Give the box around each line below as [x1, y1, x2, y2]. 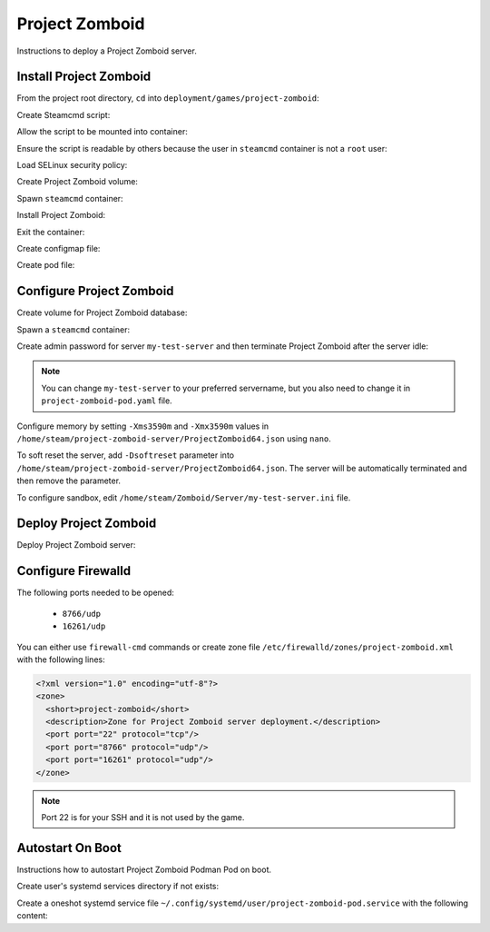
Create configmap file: [16, 243, 101, 253]
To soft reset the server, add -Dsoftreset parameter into [16, 450, 235, 461]
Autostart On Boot [16, 840, 122, 856]
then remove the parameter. [16, 475, 122, 486]
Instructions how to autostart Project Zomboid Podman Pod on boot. [16, 864, 272, 875]
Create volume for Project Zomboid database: [16, 307, 188, 318]
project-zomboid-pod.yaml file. [41, 395, 172, 406]
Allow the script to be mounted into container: [16, 126, 188, 137]
